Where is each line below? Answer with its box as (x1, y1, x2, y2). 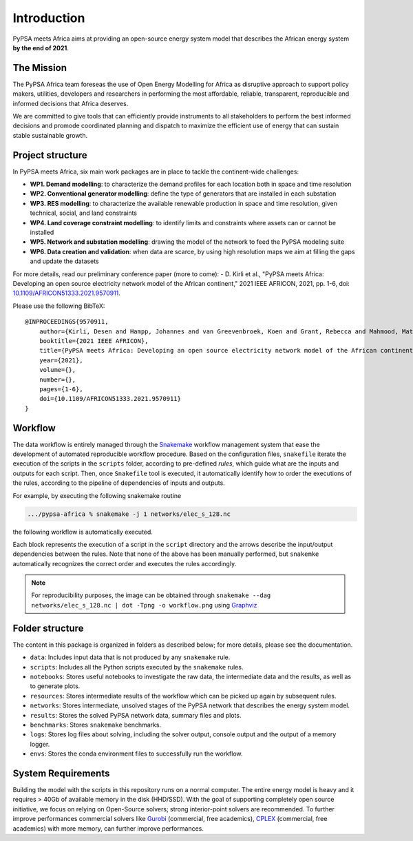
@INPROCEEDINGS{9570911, (25, 318, 109, 326)
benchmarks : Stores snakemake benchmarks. (30, 720, 162, 729)
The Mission (12, 62, 67, 74)
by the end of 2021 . (12, 43, 69, 52)
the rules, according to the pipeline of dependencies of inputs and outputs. (12, 479, 225, 487)
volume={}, (39, 366, 76, 374)
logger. (30, 740, 50, 748)
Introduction (12, 10, 85, 25)
